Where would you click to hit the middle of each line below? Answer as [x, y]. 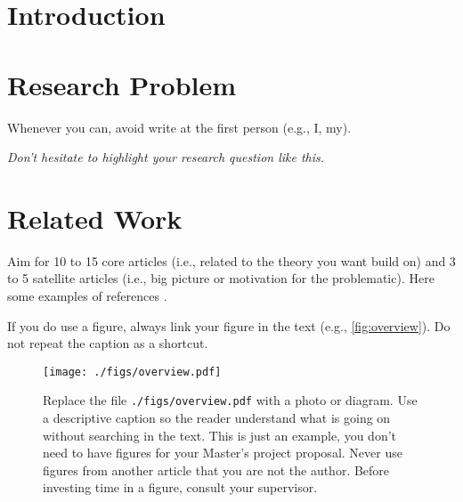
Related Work [95, 218]
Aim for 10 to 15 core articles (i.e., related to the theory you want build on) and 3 [231, 260]
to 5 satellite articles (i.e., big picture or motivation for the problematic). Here [221, 278]
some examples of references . [87, 296]
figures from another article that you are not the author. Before [216, 470]
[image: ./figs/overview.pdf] [132, 372]
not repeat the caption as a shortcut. [108, 343]
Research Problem [122, 84]
